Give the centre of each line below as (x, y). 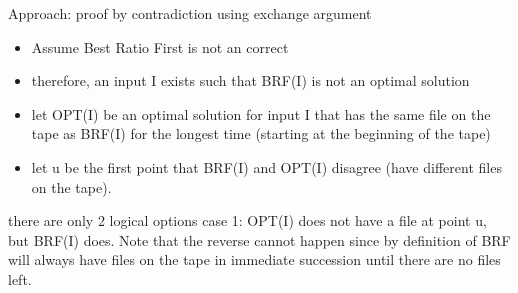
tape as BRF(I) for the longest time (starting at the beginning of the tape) (261, 133)
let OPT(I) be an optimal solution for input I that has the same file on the (261, 113)
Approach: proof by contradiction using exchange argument (190, 13)
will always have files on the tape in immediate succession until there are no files (254, 259)
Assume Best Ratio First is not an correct (160, 46)
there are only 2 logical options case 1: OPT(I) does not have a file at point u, (247, 220)
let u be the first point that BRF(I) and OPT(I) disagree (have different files (266, 166)
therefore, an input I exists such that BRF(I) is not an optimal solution (250, 80)
